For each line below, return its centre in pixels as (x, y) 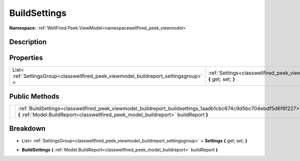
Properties (26, 58)
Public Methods (34, 96)
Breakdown (27, 129)
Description (28, 42)
